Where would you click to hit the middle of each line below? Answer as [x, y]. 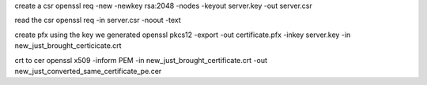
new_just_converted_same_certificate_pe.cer [88, 71]
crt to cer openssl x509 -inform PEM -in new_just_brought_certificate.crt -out [141, 60]
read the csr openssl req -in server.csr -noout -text [98, 20]
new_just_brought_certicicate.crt [68, 46]
